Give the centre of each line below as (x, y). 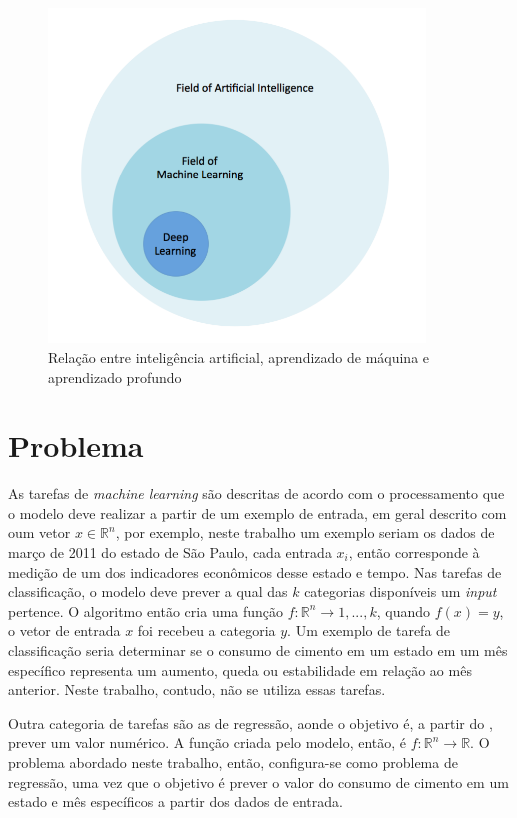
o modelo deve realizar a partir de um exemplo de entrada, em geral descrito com (257, 512)
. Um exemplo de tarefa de (369, 630)
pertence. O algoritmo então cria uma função (146, 610)
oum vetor (39, 532)
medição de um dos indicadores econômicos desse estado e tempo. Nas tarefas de (255, 571)
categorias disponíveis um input (400, 591)
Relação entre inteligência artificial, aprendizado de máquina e (239, 356)
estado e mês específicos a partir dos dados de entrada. (175, 801)
